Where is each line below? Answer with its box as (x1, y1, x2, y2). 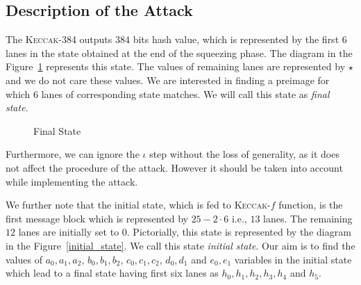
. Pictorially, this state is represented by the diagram (126, 225, 351, 239)
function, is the (278, 197, 343, 212)
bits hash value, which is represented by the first (133, 32, 339, 47)
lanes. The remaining (263, 211, 353, 225)
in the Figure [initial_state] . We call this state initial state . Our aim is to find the (6, 238, 355, 252)
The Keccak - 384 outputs (6, 32, 112, 47)
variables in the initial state (234, 252, 352, 266)
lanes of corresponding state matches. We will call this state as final (41, 86, 330, 101)
